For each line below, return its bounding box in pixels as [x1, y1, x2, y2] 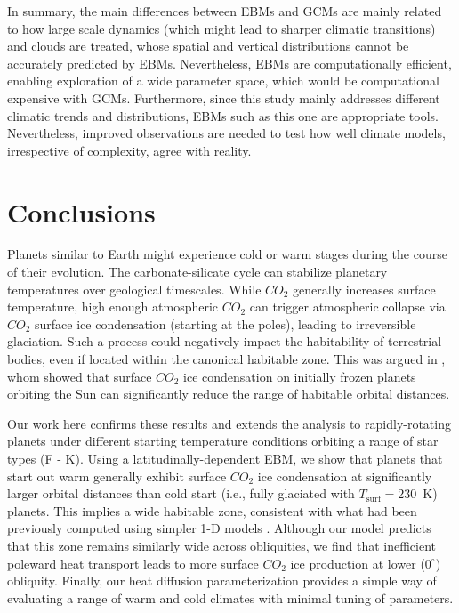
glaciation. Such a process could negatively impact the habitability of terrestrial [7, 332, 442, 351]
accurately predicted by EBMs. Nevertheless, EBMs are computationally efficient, [7, 53, 452, 72]
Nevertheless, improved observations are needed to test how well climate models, [7, 124, 446, 142]
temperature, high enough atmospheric [7, 297, 219, 316]
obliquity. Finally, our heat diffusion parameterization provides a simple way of [7, 571, 437, 590]
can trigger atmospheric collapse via [249, 297, 446, 316]
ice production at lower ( [290, 553, 425, 572]
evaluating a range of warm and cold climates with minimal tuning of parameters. [7, 588, 454, 607]
